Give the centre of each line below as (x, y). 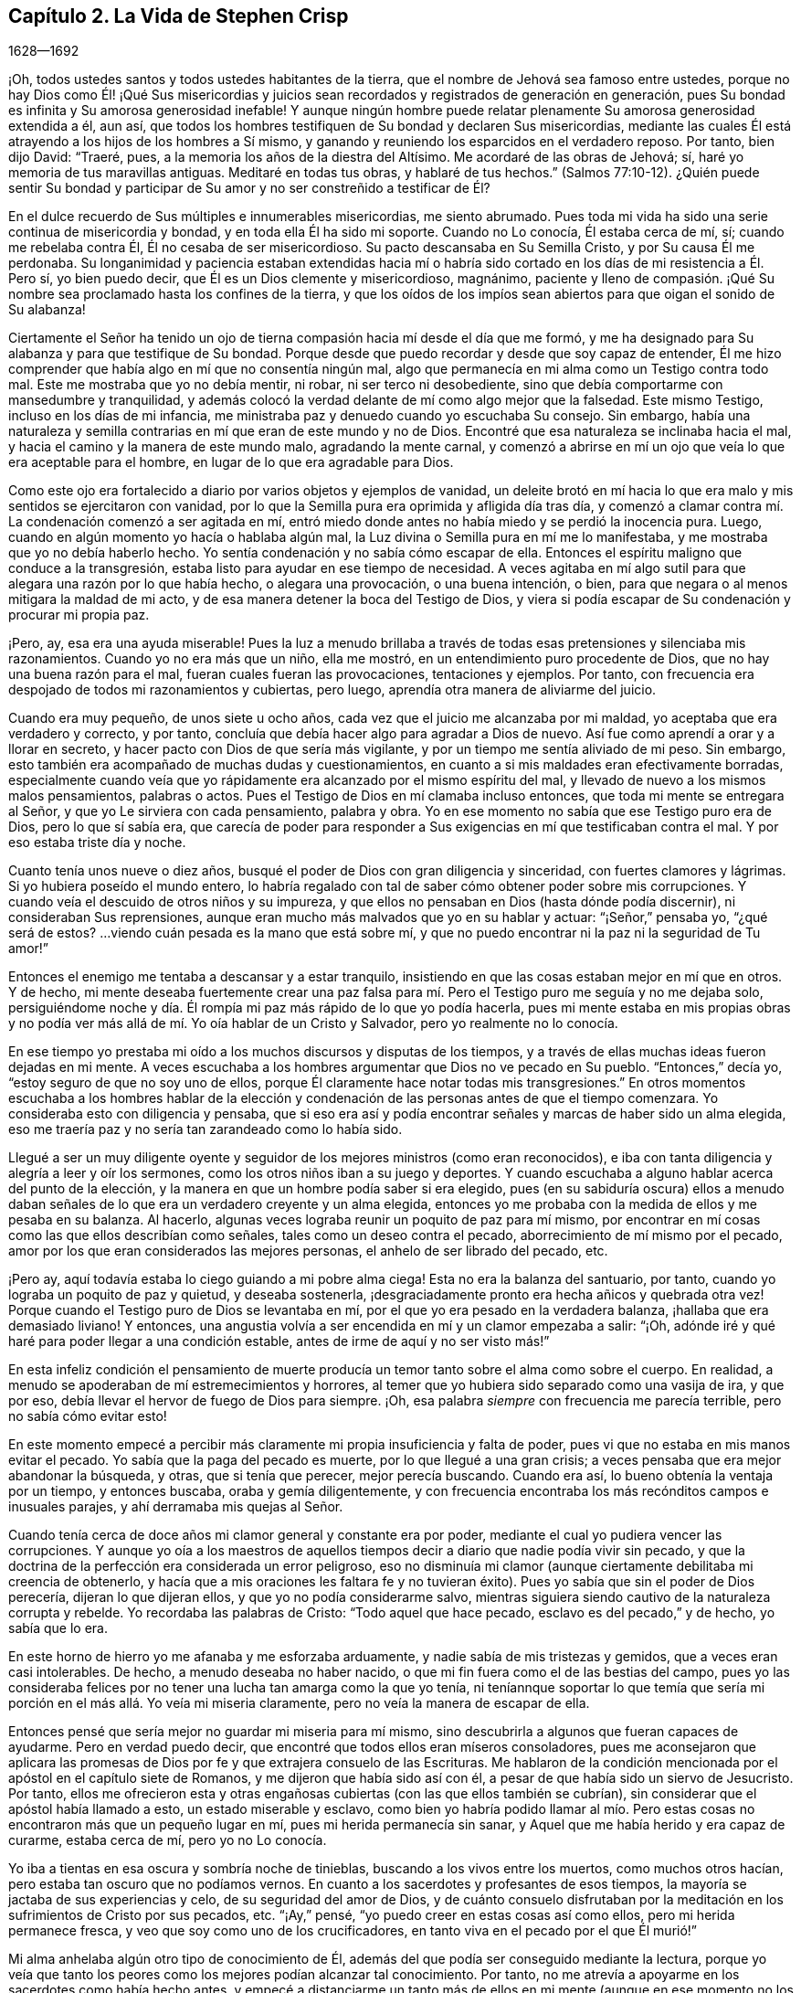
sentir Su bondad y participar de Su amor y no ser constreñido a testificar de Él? (249, 188)
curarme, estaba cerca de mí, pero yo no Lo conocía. (168, 1840)
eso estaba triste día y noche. (97, 843)
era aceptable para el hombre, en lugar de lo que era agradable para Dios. (231, 462)
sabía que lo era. (58, 1628)
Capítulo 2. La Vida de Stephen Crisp (179, 16)
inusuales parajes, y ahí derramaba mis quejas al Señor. (176, 1507)
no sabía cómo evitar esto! (88, 1416)
